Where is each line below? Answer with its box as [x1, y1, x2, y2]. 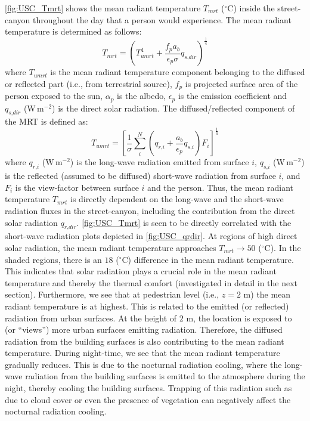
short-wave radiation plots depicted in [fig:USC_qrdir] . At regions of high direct [5, 230, 297, 242]
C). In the [264, 241, 301, 253]
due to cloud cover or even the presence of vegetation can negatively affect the [5, 393, 291, 405]
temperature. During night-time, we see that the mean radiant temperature [5, 346, 280, 359]
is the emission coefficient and [178, 89, 287, 102]
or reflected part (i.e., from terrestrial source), [5, 77, 172, 89]
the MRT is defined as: [5, 115, 88, 128]
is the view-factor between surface [15, 181, 139, 193]
